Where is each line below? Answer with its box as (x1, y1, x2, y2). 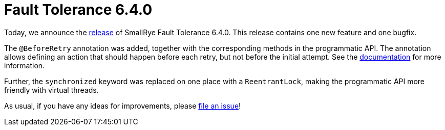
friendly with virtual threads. (4, 85, 99, 94)
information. (4, 61, 45, 70)
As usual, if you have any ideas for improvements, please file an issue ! (4, 101, 241, 110)
